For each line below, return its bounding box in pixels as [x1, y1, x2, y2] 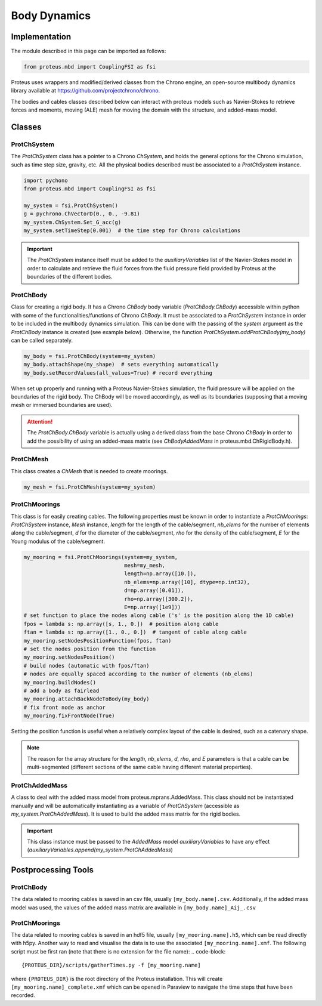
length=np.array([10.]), [124, 570, 197, 577]
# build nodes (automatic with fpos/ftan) [23, 662, 150, 669]
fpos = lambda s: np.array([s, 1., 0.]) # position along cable [23, 621, 219, 627]
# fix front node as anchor [23, 704, 106, 711]
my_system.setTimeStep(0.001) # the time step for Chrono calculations [23, 227, 241, 234]
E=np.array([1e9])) [124, 604, 181, 610]
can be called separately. [11, 337, 73, 344]
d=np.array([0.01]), [124, 587, 184, 594]
